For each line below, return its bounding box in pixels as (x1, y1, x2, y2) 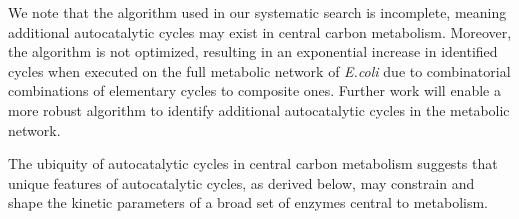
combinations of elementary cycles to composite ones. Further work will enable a (8, 80, 501, 101)
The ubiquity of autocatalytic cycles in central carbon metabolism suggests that (8, 153, 498, 174)
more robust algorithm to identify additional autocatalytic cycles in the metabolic (8, 99, 510, 120)
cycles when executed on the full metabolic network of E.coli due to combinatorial (8, 60, 511, 81)
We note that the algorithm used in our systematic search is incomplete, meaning (8, 2, 507, 22)
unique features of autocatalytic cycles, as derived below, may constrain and (8, 172, 475, 193)
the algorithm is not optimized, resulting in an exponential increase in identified (8, 41, 498, 62)
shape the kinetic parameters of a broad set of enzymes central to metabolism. (8, 192, 488, 213)
